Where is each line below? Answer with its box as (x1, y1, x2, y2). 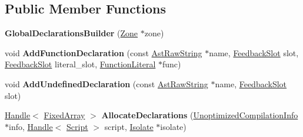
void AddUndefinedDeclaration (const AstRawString (5, 77, 208, 90)
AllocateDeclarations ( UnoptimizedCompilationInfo (101, 109, 298, 121)
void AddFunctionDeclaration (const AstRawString (5, 46, 202, 59)
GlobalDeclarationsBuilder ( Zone (5, 27, 138, 39)
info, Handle (9, 120, 53, 132)
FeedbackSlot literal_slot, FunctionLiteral (5, 58, 156, 70)
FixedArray (44, 109, 85, 121)
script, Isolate (104, 120, 154, 132)
